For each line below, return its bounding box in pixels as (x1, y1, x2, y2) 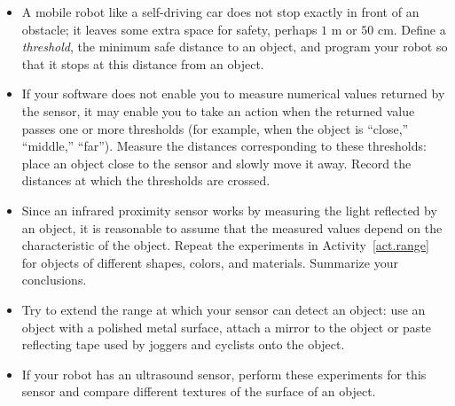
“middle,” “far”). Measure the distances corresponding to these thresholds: (21, 137, 427, 155)
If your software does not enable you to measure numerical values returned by (21, 84, 445, 103)
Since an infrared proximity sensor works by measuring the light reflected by (21, 200, 437, 219)
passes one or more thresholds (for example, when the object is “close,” (21, 119, 409, 137)
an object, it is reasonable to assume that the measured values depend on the (21, 218, 443, 237)
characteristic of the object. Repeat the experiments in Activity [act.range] (21, 236, 429, 254)
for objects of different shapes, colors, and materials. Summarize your (21, 253, 398, 271)
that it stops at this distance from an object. (21, 54, 264, 73)
